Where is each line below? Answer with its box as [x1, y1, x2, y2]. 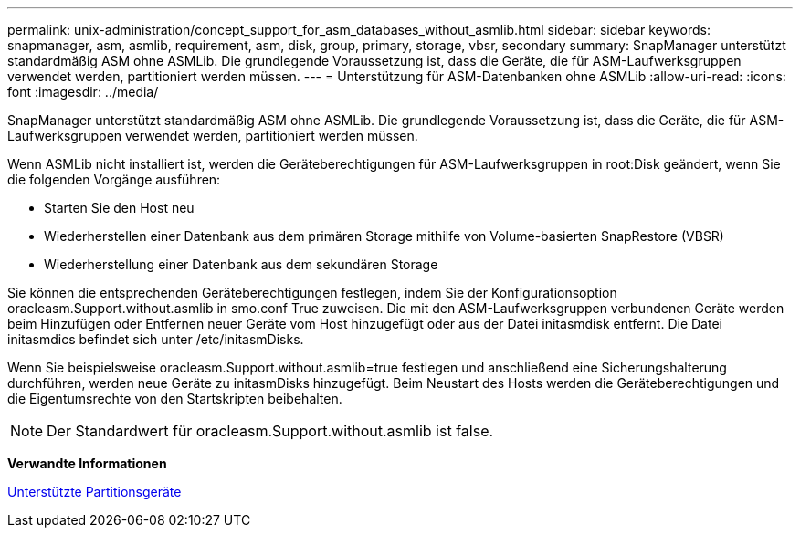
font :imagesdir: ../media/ [7, 84, 159, 100]
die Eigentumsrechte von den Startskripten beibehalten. [7, 391, 342, 406]
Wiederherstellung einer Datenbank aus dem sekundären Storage [44, 257, 438, 272]
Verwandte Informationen [7, 456, 167, 471]
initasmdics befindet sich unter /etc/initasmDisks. [7, 331, 304, 347]
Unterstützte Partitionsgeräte [7, 484, 182, 499]
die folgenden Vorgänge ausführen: [7, 172, 221, 187]
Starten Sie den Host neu [44, 200, 195, 215]
